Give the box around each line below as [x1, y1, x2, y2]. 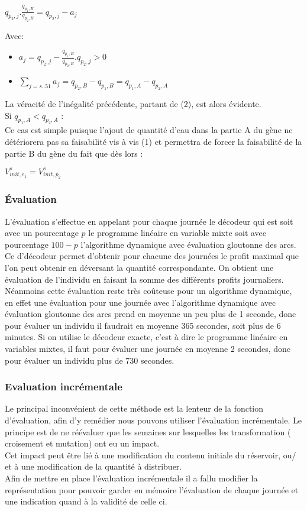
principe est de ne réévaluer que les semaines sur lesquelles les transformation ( [5, 425, 291, 438]
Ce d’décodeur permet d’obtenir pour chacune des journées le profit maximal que [5, 250, 299, 262]
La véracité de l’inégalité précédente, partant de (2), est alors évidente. [5, 98, 261, 109]
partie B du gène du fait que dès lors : [5, 147, 143, 159]
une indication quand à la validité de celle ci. [5, 495, 167, 507]
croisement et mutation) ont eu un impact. [5, 437, 160, 449]
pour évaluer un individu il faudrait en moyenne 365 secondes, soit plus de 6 [5, 319, 281, 331]
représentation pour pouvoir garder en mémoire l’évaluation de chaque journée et [5, 483, 299, 496]
